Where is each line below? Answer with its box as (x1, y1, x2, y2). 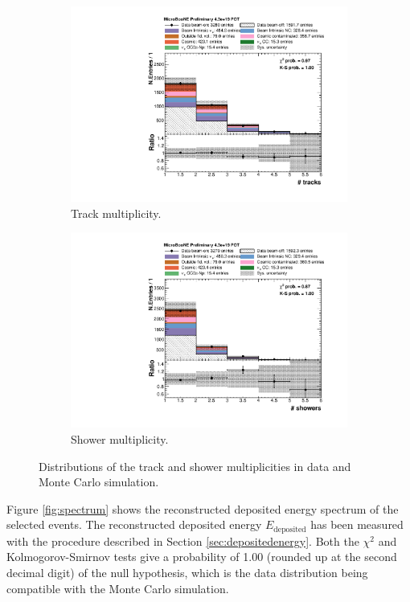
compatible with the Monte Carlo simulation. (6, 579, 229, 596)
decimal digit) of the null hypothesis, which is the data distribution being (6, 564, 368, 581)
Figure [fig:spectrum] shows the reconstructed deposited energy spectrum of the (6, 500, 399, 517)
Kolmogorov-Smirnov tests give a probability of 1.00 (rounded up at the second (6, 548, 397, 565)
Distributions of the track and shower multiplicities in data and (39, 457, 351, 474)
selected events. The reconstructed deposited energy (6, 516, 262, 533)
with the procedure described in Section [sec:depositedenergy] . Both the (6, 532, 359, 549)
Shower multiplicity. (71, 431, 169, 447)
